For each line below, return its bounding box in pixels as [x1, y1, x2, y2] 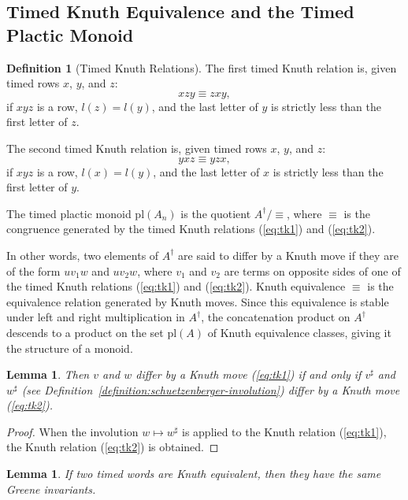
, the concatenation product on [201, 309, 351, 325]
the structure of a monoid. [6, 339, 133, 356]
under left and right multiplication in [6, 309, 185, 325]
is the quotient [180, 205, 251, 221]
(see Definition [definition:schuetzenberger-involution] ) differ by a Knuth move [21, 381, 400, 398]
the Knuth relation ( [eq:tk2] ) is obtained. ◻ [6, 439, 219, 455]
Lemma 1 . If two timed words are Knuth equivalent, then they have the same [6, 465, 381, 482]
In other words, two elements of [6, 246, 159, 263]
